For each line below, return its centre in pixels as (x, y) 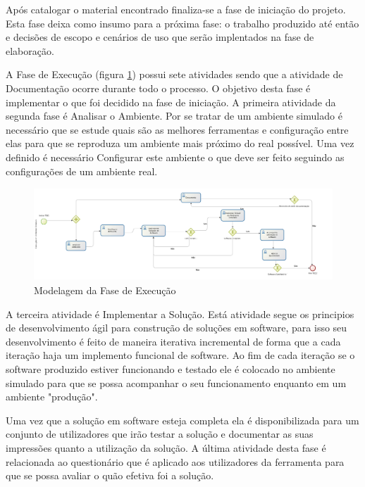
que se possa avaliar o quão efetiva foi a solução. (110, 475)
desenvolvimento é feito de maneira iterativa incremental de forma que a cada (173, 341)
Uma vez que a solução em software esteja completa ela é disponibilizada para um (182, 420)
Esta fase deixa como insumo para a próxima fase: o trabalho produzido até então (182, 23)
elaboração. (30, 50)
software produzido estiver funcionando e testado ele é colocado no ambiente (171, 368)
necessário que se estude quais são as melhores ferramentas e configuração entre (177, 129)
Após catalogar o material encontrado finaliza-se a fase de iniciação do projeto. (176, 9)
